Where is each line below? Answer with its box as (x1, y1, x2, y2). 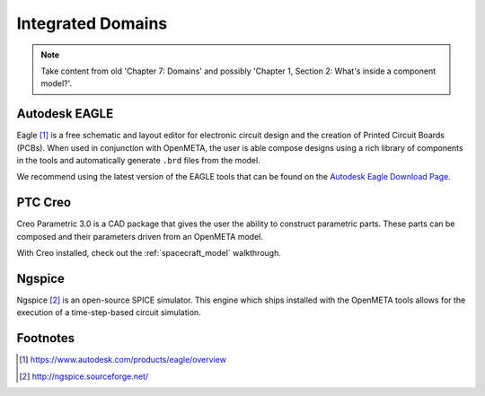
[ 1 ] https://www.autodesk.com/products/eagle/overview (19, 355, 226, 365)
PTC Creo (16, 195, 72, 210)
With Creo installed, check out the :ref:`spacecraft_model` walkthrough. (16, 248, 282, 259)
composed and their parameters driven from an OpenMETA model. (16, 231, 264, 242)
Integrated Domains (16, 13, 168, 33)
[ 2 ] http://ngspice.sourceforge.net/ (19, 371, 149, 382)
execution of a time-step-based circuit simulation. (16, 307, 201, 318)
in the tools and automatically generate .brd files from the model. (16, 155, 260, 166)
